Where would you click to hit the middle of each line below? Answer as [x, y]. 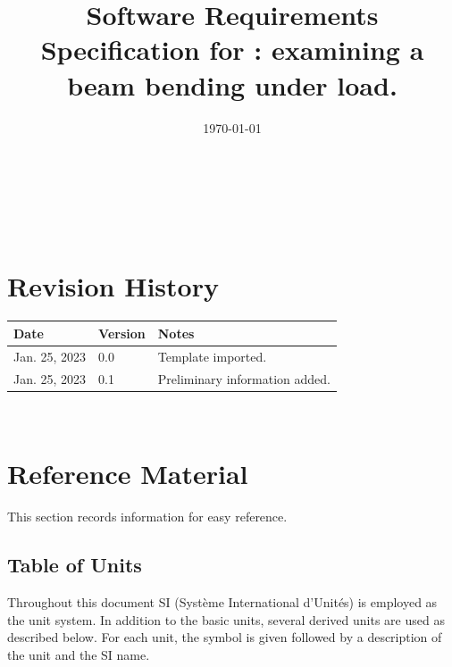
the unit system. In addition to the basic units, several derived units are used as [226, 619]
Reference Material [128, 474]
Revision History [113, 286]
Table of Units [75, 565]
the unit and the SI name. [79, 654]
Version [122, 333]
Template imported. [212, 356]
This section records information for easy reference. [147, 517]
